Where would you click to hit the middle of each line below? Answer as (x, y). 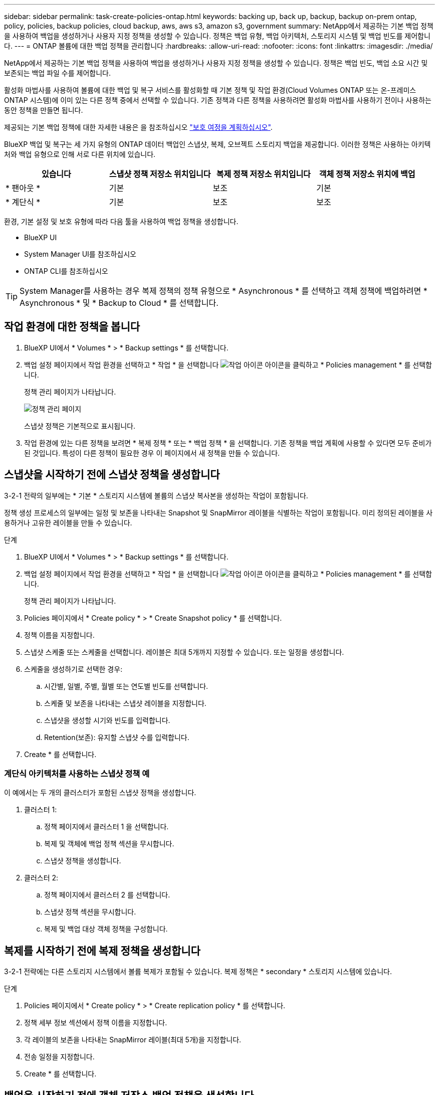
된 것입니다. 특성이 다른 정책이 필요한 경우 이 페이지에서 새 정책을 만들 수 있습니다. (152, 453)
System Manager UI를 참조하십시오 (80, 254)
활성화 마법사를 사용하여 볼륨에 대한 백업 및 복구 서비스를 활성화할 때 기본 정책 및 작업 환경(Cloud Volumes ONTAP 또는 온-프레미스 (210, 90)
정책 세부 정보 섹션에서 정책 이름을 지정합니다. (96, 1023)
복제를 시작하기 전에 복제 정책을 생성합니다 (102, 951)
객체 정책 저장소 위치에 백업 (367, 174)
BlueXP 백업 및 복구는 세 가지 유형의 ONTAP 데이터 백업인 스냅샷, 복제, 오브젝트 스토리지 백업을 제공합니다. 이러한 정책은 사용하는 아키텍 (217, 144)
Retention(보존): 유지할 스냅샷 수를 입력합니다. (117, 737)
